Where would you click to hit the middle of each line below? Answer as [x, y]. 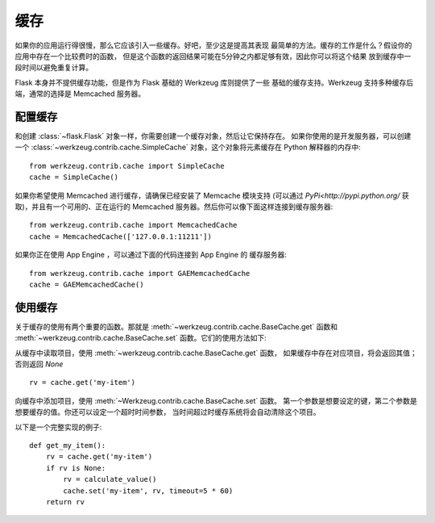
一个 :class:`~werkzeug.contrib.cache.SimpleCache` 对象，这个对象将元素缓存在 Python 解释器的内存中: [188, 147]
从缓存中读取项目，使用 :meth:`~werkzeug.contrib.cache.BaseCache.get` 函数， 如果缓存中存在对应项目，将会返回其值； [216, 353]
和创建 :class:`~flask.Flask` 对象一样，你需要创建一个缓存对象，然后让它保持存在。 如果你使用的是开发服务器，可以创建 [213, 136]
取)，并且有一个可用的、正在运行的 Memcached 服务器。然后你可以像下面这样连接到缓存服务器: [174, 207]
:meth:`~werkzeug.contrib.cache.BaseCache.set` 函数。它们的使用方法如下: [141, 338]
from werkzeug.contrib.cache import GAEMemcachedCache [140, 273]
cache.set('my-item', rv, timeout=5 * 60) [148, 491]
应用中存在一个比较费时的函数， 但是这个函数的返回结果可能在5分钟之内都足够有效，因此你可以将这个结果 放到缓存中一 [213, 56]
